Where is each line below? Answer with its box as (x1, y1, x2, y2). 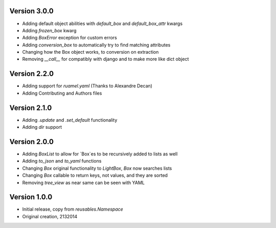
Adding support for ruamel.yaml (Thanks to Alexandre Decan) (22, 83, 153, 89)
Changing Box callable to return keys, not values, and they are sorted (22, 172, 168, 178)
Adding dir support (22, 124, 62, 130)
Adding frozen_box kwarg (22, 27, 77, 33)
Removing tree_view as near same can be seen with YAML (22, 179, 145, 186)
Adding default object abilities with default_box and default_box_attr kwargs (22, 20, 183, 27)
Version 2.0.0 (9, 137, 54, 146)
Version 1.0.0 (9, 193, 53, 201)
